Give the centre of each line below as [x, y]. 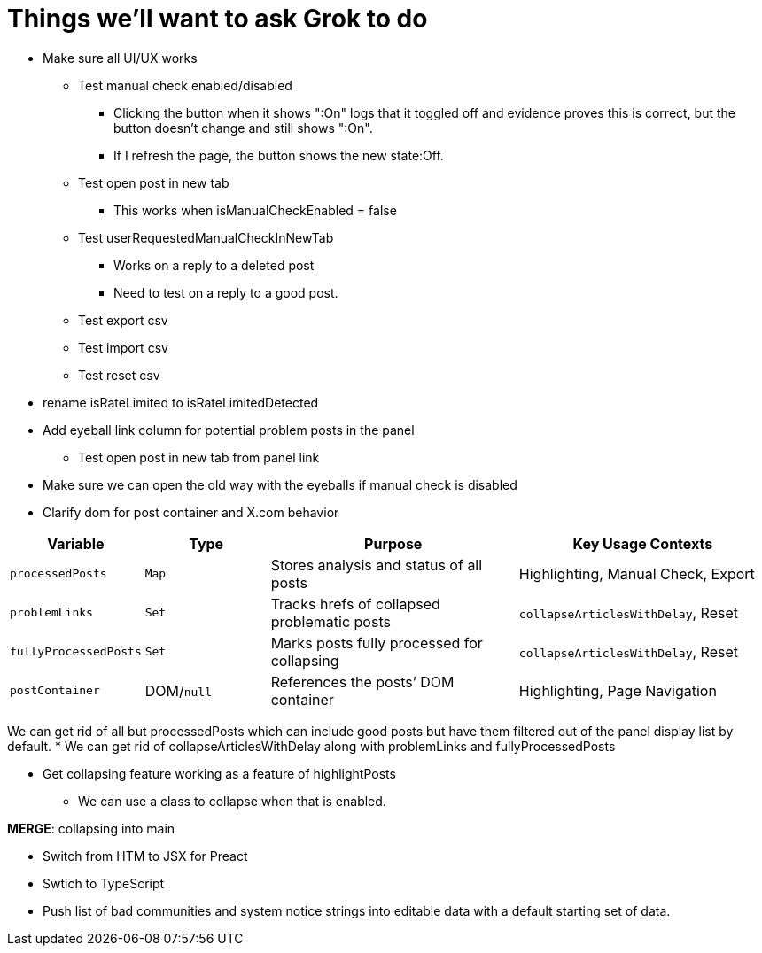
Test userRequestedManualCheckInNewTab [206, 237]
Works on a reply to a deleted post [214, 265]
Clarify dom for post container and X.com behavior [191, 512]
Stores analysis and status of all [377, 565]
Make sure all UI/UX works [120, 58]
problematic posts [330, 621]
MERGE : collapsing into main [91, 828]
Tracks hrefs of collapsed [355, 604]
